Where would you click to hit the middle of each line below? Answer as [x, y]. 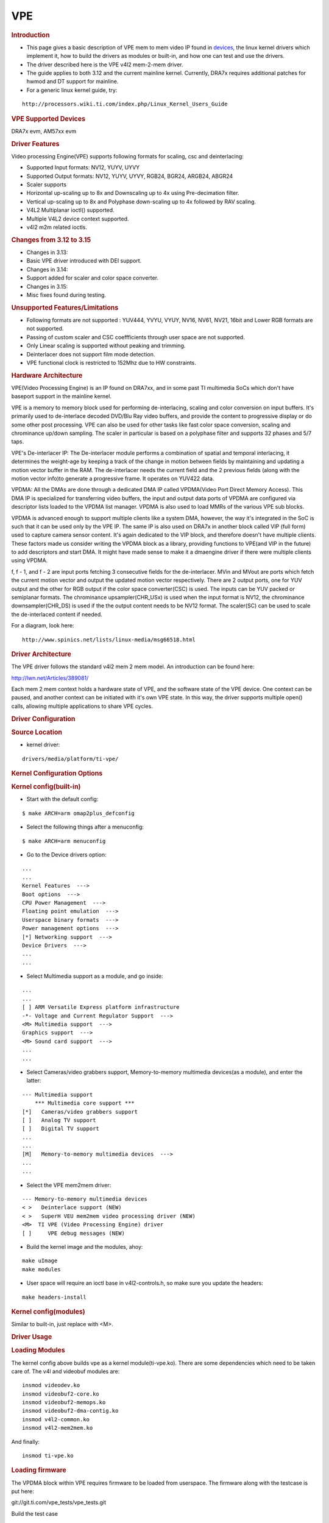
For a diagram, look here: [43, 626]
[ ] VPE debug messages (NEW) [73, 1233]
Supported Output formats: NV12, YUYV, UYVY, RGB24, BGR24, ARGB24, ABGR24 [130, 176]
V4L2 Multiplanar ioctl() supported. [71, 210]
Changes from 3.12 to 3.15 [51, 239]
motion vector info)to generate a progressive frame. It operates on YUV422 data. [113, 478]
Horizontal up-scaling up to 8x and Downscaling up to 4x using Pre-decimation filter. [133, 193]
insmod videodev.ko [51, 1385]
